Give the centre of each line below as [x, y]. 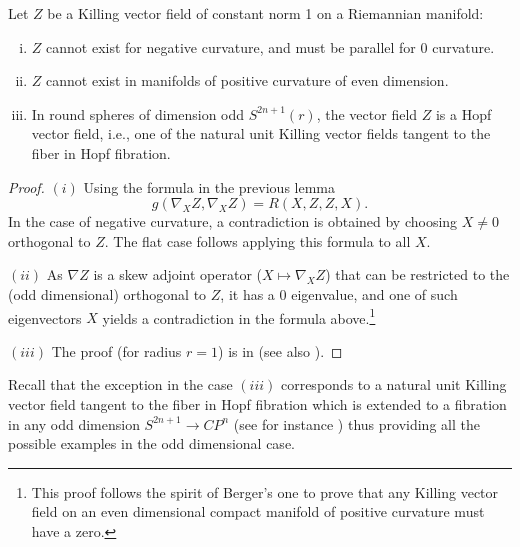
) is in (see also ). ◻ [280, 350]
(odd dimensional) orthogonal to [107, 293]
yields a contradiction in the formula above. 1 [239, 316]
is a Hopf [463, 113]
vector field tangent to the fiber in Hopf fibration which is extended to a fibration [257, 403]
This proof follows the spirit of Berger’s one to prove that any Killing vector [265, 491]
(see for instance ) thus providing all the [356, 423]
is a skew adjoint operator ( [178, 274]
